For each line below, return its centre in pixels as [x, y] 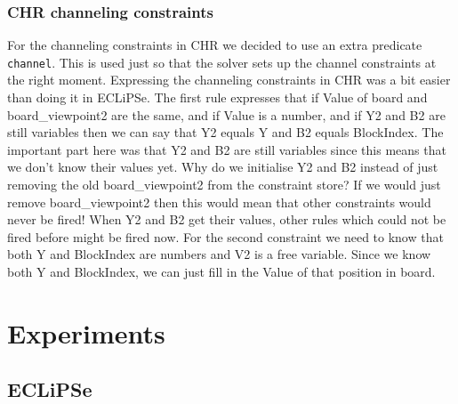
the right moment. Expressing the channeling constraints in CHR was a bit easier [229, 80]
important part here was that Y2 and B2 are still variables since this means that [227, 149]
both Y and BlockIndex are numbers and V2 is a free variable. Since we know [219, 254]
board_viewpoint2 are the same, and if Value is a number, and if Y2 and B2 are [226, 114]
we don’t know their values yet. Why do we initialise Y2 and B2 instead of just [223, 167]
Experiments [86, 332]
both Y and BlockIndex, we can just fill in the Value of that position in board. [221, 271]
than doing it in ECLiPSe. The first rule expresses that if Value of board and [217, 97]
